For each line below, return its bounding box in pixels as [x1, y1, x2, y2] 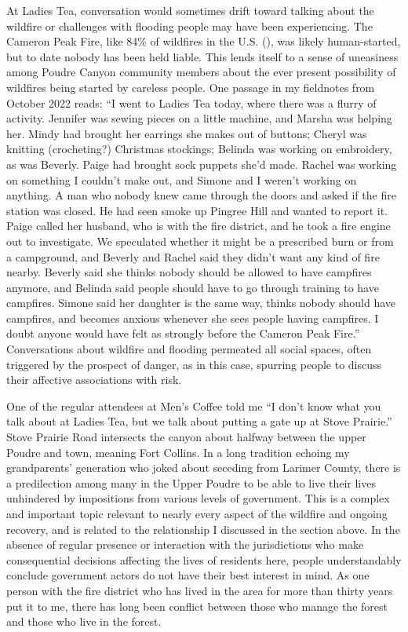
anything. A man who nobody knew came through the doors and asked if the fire [6, 187, 396, 203]
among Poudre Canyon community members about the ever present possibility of [6, 64, 396, 80]
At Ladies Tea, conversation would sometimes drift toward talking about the [6, 2, 374, 18]
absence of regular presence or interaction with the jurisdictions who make [6, 536, 364, 553]
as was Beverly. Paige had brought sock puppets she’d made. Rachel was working [6, 155, 397, 172]
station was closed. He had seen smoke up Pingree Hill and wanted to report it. [6, 202, 388, 218]
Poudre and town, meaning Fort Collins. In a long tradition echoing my [6, 444, 350, 460]
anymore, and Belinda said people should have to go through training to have [6, 279, 379, 295]
